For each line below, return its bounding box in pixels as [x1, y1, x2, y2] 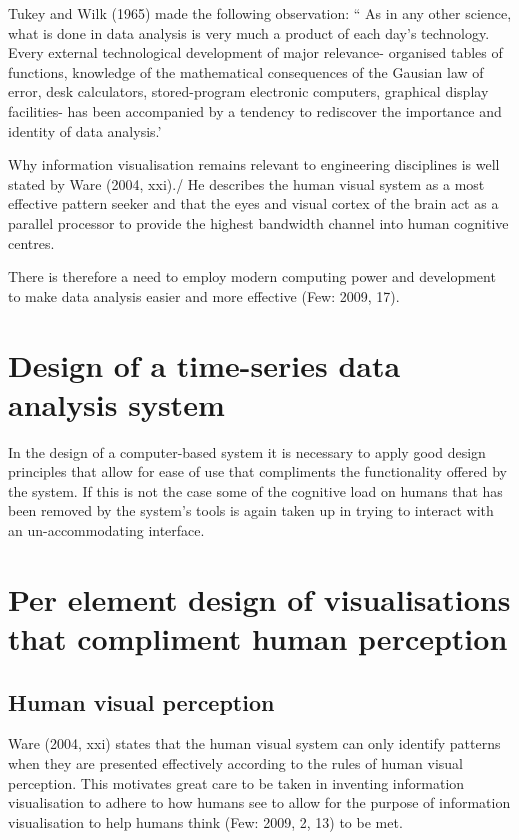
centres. [8, 232, 55, 253]
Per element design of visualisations [8, 578, 511, 619]
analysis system [8, 383, 225, 424]
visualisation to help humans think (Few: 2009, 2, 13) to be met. [8, 811, 403, 832]
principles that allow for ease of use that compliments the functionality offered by [8, 461, 507, 482]
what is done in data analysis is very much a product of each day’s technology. [8, 22, 490, 43]
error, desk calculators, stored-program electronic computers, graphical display [8, 81, 489, 102]
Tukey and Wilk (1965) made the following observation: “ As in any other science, [8, 3, 512, 23]
